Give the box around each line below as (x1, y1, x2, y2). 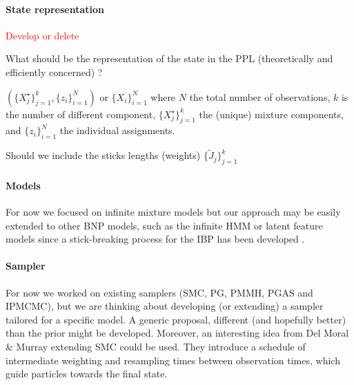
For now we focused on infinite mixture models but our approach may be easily (6, 204, 341, 218)
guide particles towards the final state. (6, 366, 168, 381)
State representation (6, 1, 105, 16)
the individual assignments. (59, 123, 175, 138)
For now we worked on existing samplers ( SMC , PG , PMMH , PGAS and (6, 285, 313, 299)
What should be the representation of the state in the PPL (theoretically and (6, 51, 333, 66)
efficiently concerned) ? (6, 64, 103, 79)
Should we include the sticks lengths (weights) (6, 148, 201, 162)
